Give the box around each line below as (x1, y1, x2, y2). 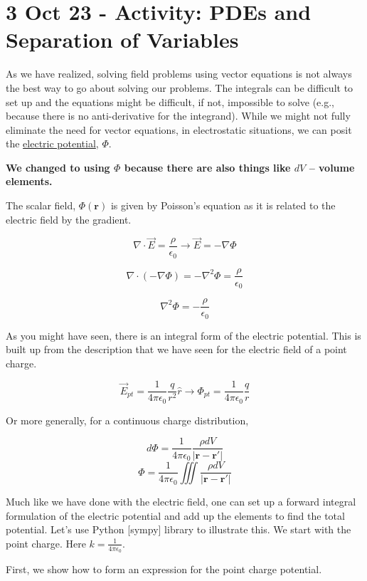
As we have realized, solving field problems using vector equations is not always (6, 66, 352, 81)
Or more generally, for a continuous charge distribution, (6, 412, 249, 427)
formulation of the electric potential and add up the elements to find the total (6, 508, 345, 523)
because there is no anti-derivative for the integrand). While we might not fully (6, 108, 351, 123)
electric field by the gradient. (6, 211, 132, 226)
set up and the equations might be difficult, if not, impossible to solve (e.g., (6, 94, 334, 109)
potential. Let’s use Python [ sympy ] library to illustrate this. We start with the (6, 522, 351, 537)
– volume (309, 159, 355, 174)
